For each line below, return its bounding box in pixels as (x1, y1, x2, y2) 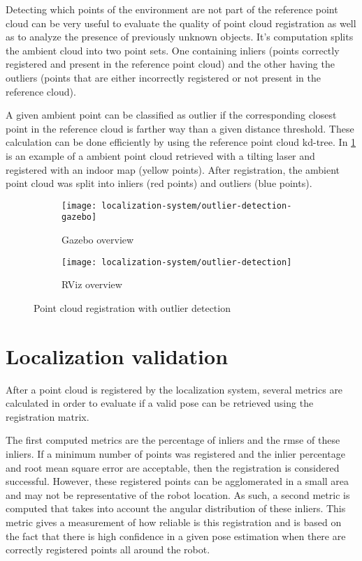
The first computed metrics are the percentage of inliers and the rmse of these (6, 433, 340, 447)
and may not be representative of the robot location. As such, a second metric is (6, 487, 350, 502)
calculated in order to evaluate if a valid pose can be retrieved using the (6, 396, 314, 410)
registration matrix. (6, 409, 89, 424)
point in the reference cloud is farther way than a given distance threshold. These (6, 121, 354, 135)
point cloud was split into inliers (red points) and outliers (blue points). (6, 176, 312, 190)
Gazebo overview (61, 232, 134, 247)
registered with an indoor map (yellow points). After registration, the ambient (6, 162, 340, 177)
